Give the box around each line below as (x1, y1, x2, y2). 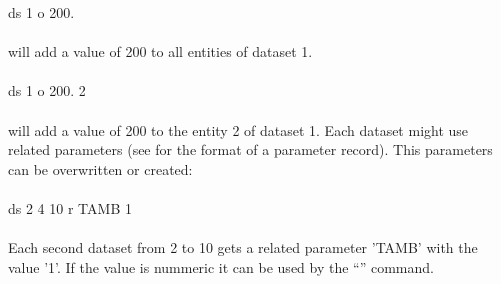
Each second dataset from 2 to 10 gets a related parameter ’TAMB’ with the (8, 237, 478, 258)
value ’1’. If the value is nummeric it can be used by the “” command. (8, 256, 434, 277)
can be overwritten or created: (8, 158, 193, 179)
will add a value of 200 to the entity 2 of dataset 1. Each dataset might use (8, 119, 469, 140)
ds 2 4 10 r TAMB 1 (8, 197, 132, 218)
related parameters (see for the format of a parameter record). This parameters (8, 139, 493, 160)
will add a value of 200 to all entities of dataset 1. (8, 41, 313, 62)
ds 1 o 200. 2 (8, 80, 86, 101)
